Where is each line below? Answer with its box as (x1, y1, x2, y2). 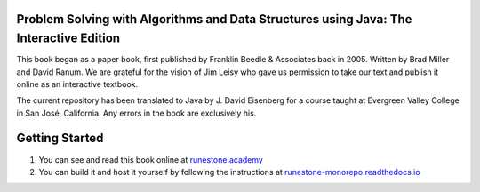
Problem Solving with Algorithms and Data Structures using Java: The (16, 12, 412, 27)
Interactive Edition (16, 31, 120, 46)
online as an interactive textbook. (16, 78, 139, 89)
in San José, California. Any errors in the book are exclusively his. (16, 108, 257, 118)
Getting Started (16, 131, 104, 146)
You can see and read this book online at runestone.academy (38, 154, 264, 164)
